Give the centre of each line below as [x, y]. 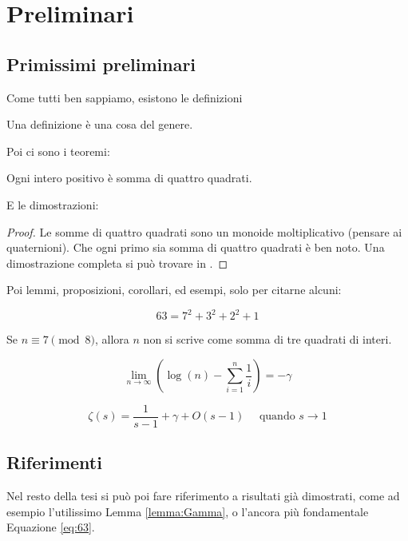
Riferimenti [54, 462]
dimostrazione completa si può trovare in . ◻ [117, 263]
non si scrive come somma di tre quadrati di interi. [267, 339]
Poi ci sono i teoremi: [58, 151]
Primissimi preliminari [101, 64]
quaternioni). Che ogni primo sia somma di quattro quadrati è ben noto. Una [196, 247]
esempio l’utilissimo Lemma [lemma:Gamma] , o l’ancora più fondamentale [188, 511]
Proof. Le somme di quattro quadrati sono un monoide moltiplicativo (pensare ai [204, 231]
